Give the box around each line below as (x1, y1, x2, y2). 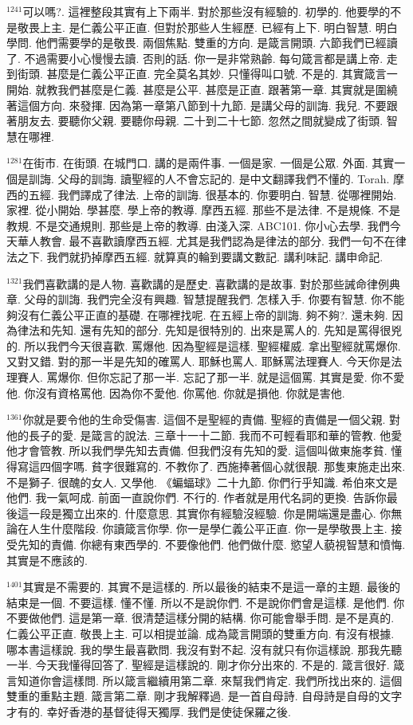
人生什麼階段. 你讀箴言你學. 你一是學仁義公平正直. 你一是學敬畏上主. (28, 520, 387, 537)
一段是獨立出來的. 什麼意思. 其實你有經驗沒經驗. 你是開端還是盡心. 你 (28, 504, 391, 521)
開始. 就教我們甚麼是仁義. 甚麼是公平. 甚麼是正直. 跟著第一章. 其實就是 (6, 80, 376, 97)
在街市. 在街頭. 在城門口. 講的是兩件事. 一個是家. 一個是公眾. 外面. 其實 (22, 155, 395, 171)
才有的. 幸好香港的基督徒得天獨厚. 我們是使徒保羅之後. (6, 703, 291, 719)
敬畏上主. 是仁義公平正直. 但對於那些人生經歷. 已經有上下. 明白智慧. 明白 (17, 18, 398, 35)
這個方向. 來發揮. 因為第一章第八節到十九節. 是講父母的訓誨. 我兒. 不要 (17, 96, 387, 113)
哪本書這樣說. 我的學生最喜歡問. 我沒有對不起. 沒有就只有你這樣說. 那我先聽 (6, 641, 403, 657)
